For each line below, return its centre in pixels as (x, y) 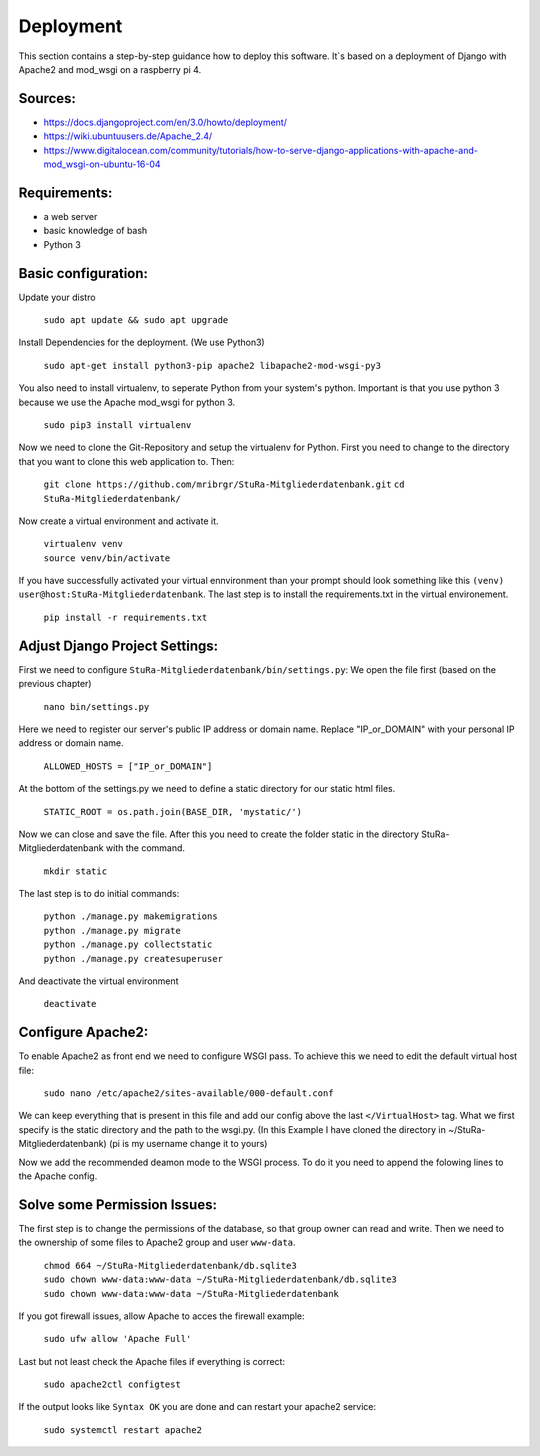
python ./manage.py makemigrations (131, 916)
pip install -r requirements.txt (125, 617)
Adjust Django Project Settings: (118, 645)
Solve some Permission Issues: (117, 1204)
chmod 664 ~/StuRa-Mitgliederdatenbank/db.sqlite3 (170, 1265)
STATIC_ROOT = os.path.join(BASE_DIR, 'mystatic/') (173, 811)
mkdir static (75, 871)
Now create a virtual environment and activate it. (118, 521)
